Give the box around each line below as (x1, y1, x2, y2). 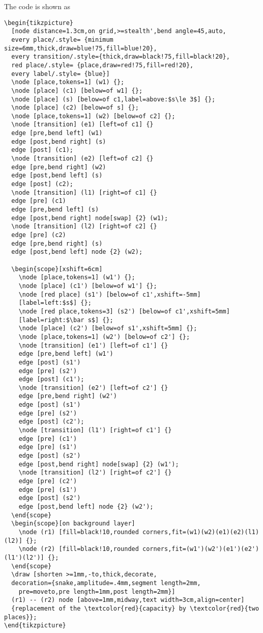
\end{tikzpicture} (4, 622, 66, 629)
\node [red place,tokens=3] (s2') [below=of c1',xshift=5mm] (18, 307, 230, 315)
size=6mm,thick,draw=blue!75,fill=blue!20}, (4, 44, 157, 52)
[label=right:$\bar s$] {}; (18, 316, 113, 324)
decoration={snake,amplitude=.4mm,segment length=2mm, (11, 579, 201, 587)
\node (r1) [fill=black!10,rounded (18, 528, 139, 536)
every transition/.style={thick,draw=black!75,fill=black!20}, (11, 53, 230, 61)
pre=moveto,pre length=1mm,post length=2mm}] (18, 588, 176, 595)
